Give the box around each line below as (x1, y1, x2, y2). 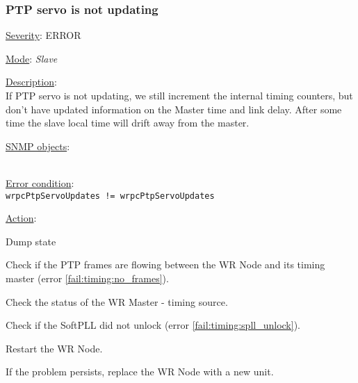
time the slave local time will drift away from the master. (6, 115, 250, 130)
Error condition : (6, 175, 74, 190)
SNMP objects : (6, 138, 70, 153)
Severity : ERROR (6, 28, 81, 42)
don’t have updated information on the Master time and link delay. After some (6, 101, 342, 116)
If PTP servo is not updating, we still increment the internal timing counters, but (6, 88, 353, 102)
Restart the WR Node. (6, 341, 103, 355)
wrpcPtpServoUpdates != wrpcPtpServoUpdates (6, 190, 215, 201)
